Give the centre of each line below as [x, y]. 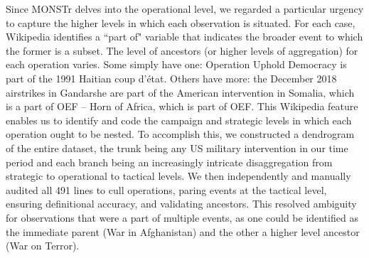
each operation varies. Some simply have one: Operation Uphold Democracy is [176, 64]
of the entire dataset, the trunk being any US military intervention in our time [177, 147]
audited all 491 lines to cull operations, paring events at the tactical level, [166, 189]
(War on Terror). [43, 246]
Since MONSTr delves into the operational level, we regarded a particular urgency [185, 9]
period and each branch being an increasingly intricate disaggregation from [169, 162]
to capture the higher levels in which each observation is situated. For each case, [181, 22]
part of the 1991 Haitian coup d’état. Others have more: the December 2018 [171, 78]
